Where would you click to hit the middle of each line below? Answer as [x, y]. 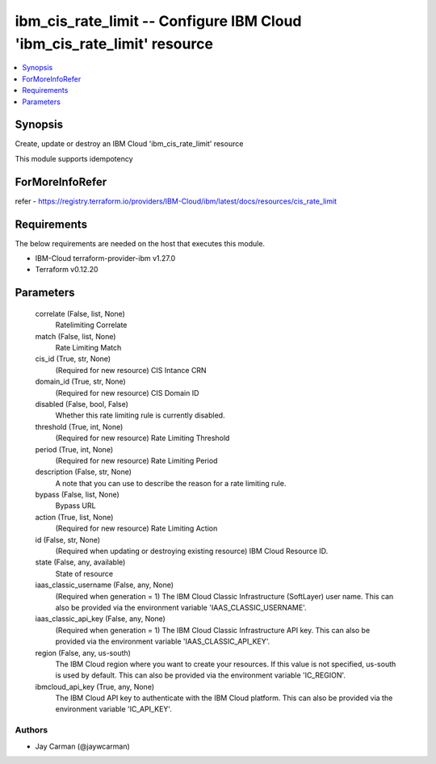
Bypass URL [75, 506]
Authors [31, 730]
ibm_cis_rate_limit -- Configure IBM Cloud [158, 21]
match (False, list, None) [75, 336]
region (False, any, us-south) [83, 653]
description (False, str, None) [84, 472]
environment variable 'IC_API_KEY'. [114, 709]
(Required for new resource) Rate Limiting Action [136, 528]
